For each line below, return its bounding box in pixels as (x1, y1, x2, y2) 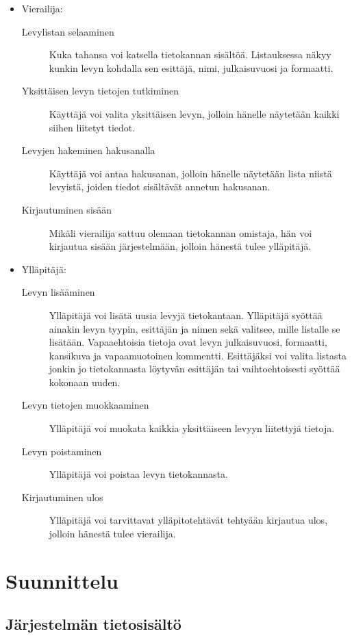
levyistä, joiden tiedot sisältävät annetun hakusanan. (49, 179, 271, 194)
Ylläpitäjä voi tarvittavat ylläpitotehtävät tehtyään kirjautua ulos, (49, 513, 328, 527)
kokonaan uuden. (49, 374, 121, 389)
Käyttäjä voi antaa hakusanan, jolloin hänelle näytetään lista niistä (49, 166, 332, 180)
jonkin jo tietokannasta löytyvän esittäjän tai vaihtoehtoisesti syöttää (49, 361, 340, 376)
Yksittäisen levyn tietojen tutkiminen (21, 84, 179, 98)
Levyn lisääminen (21, 285, 95, 299)
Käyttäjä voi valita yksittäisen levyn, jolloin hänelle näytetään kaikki (49, 106, 340, 120)
